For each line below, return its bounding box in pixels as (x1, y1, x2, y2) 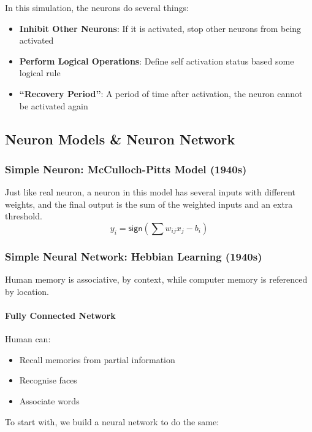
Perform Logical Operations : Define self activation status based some (19, 54, 294, 67)
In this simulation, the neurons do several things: (5, 1, 189, 14)
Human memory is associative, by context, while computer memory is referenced (5, 273, 308, 286)
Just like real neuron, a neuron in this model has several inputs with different (5, 186, 296, 198)
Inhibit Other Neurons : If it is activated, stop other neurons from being (19, 22, 302, 34)
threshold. (5, 210, 42, 222)
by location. (5, 285, 49, 297)
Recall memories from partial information (19, 353, 175, 366)
